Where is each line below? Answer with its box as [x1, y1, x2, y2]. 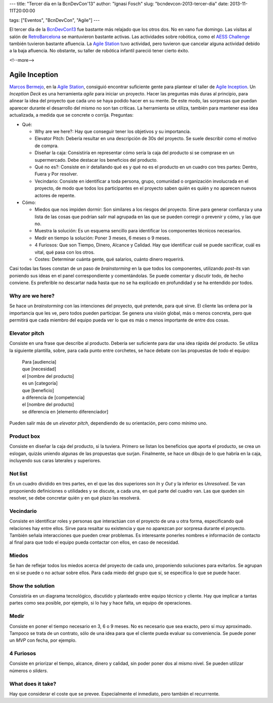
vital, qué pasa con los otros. [34, 249, 95, 255]
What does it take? [9, 680, 57, 687]
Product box [9, 433, 40, 440]
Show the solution [9, 582, 55, 589]
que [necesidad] [22, 366, 57, 372]
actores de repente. [34, 192, 76, 198]
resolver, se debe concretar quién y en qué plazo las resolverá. [9, 495, 141, 501]
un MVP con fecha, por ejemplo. [9, 637, 77, 644]
